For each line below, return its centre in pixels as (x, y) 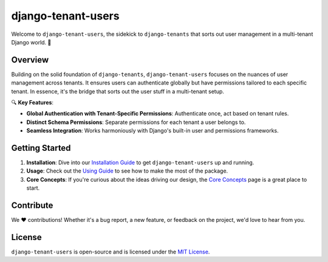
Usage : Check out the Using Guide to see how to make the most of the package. (127, 171)
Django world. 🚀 (31, 42)
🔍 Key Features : (32, 103)
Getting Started (41, 148)
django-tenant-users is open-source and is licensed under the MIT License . (111, 252)
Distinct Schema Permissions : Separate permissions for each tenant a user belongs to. (136, 122)
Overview (30, 60)
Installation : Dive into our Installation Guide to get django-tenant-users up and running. (140, 163)
